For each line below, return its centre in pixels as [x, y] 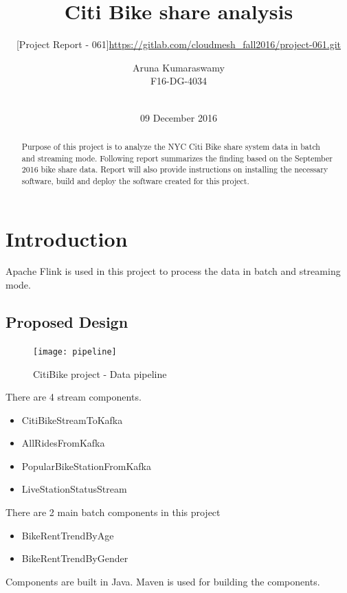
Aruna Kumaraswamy [179, 67]
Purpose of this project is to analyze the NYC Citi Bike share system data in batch [171, 146]
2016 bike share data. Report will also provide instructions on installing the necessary [175, 169]
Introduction [67, 238]
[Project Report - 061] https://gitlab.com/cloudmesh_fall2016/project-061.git [179, 44]
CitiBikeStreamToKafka [72, 419]
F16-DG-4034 [179, 81]
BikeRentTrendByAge [68, 535]
